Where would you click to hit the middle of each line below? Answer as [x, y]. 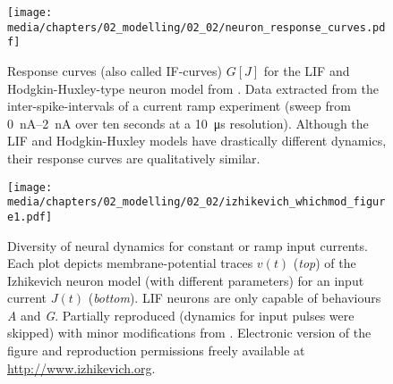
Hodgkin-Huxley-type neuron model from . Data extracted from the [193, 88]
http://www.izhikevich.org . [81, 367]
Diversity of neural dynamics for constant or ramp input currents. [188, 245]
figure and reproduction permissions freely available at [156, 351]
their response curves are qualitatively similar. [134, 158]
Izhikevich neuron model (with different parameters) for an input [186, 280]
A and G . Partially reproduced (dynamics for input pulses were [181, 315]
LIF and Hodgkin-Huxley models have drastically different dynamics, [197, 141]
